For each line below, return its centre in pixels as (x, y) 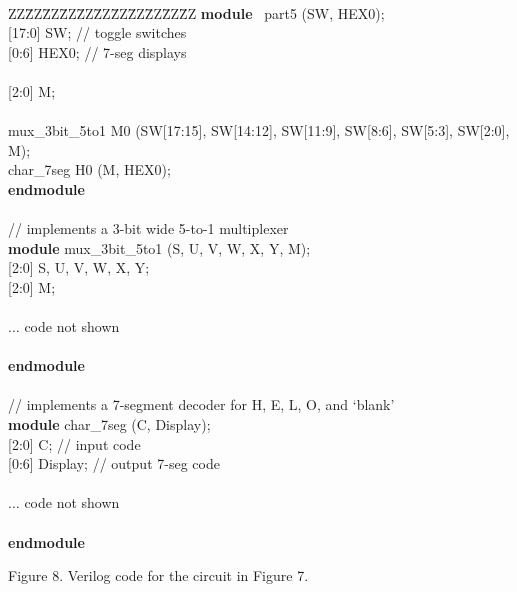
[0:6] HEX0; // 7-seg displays (97, 51)
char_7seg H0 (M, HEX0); (89, 169)
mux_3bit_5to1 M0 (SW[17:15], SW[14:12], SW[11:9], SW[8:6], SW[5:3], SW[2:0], (259, 130)
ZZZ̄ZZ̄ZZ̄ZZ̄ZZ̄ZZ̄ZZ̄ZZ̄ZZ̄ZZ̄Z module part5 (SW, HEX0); (196, 12)
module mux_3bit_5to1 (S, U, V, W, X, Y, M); (159, 247)
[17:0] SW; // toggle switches (97, 32)
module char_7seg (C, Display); (109, 424)
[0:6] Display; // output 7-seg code (114, 463)
